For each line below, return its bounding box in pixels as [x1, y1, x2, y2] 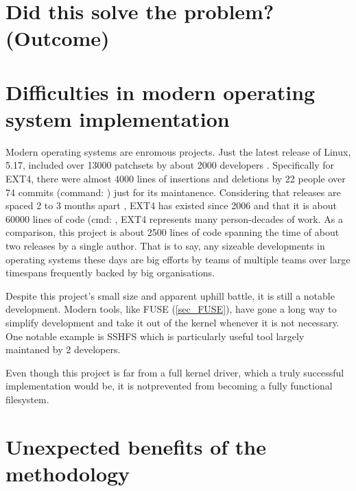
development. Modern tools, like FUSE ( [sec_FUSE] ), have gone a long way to [5, 302, 337, 316]
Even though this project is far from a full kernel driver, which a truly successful [5, 365, 344, 379]
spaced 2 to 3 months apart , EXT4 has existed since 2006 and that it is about [5, 198, 337, 213]
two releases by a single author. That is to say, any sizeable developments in [5, 239, 325, 253]
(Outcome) [5, 24, 110, 52]
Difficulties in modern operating [5, 77, 316, 106]
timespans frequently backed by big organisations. [5, 265, 215, 280]
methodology [5, 459, 130, 487]
